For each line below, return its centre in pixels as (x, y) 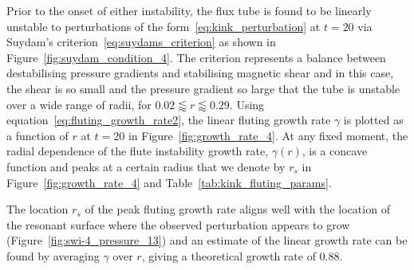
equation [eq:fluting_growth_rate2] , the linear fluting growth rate (169, 120)
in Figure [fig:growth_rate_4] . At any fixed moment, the (268, 135)
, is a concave (335, 151)
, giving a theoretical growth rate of (229, 255)
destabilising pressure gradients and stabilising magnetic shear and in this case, (200, 73)
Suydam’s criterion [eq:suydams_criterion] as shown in (141, 42)
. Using (247, 104)
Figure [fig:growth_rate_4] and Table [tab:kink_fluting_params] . (169, 182)
